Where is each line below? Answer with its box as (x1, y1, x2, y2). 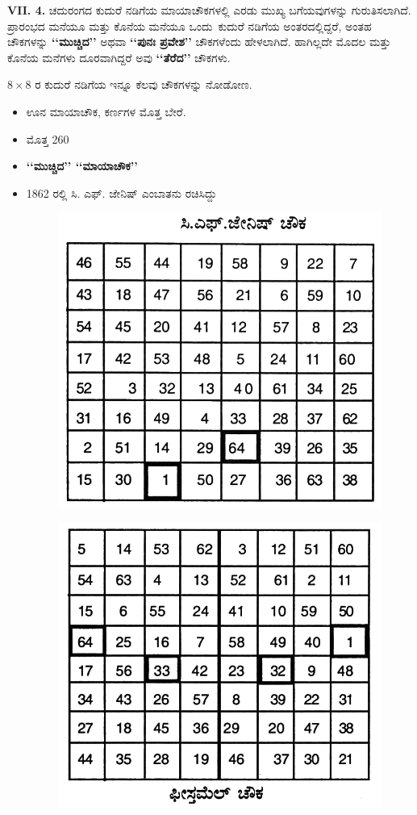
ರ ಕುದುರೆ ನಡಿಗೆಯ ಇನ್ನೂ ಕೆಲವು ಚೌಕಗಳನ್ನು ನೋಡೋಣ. (35, 76, 252, 93)
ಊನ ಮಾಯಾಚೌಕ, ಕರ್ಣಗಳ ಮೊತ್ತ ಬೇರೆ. (26, 102, 186, 119)
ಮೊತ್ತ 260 (26, 130, 69, 147)
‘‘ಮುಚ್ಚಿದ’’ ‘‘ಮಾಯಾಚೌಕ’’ (26, 157, 138, 174)
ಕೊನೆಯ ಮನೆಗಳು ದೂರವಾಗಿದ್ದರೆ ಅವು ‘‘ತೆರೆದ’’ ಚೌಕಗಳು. (7, 48, 231, 65)
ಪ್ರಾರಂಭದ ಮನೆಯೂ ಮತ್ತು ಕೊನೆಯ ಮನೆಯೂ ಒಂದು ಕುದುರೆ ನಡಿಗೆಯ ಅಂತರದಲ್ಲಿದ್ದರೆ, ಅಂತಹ (7, 17, 372, 34)
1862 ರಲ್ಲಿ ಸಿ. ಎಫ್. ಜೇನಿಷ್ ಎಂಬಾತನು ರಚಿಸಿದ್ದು (26, 184, 217, 201)
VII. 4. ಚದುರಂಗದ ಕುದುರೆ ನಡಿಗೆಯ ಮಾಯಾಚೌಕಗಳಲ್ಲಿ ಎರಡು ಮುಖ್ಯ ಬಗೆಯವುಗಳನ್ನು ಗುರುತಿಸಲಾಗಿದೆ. (7, 2, 411, 18)
